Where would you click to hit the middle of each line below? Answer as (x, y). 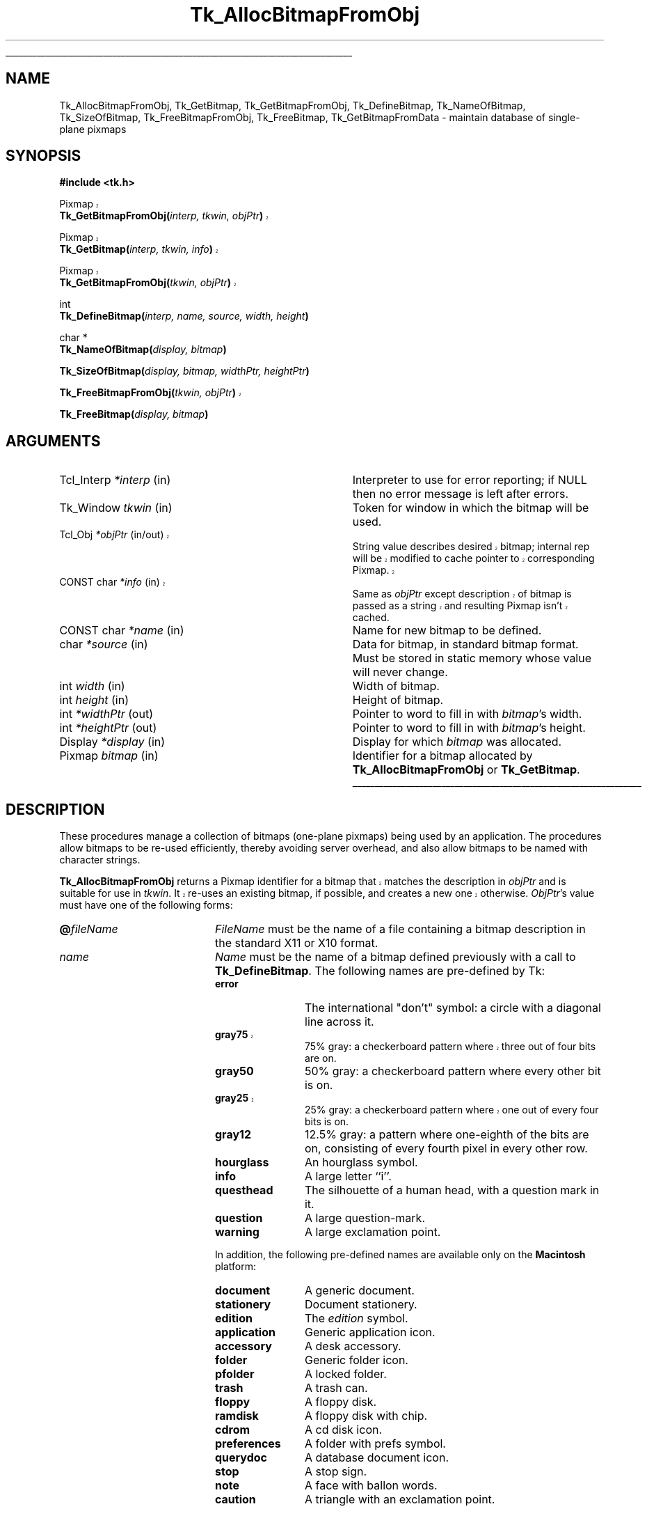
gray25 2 (234, 1098)
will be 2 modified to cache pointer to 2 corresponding (473, 558)
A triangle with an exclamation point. (400, 1500)
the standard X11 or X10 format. (296, 943)
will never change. (400, 672)
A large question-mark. (365, 1218)
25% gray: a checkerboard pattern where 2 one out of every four (452, 1110)
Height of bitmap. (398, 700)
